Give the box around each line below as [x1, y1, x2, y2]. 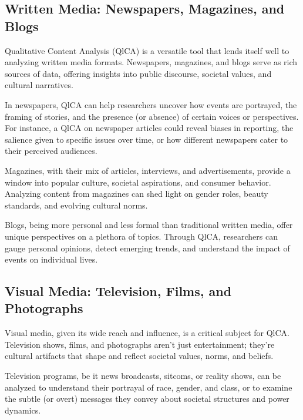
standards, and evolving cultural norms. [5, 199, 148, 211]
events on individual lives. [5, 253, 98, 266]
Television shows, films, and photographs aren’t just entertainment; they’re [5, 338, 275, 350]
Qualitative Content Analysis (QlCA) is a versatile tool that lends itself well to [5, 44, 289, 56]
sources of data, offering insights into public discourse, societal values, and [5, 67, 272, 79]
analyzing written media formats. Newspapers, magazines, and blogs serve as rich [5, 56, 298, 68]
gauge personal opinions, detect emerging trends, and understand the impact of [5, 241, 290, 254]
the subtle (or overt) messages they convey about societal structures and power [5, 392, 289, 405]
